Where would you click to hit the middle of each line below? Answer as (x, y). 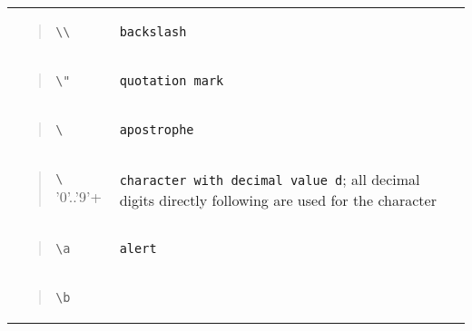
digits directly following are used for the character (278, 200)
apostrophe (157, 130)
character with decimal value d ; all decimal (270, 179)
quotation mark (172, 81)
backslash (153, 32)
